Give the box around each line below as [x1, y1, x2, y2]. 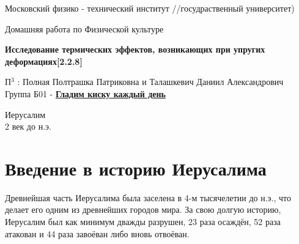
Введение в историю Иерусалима [5, 155, 267, 180]
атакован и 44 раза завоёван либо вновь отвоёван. [5, 227, 190, 240]
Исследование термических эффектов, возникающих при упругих [5, 43, 265, 56]
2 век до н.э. [5, 120, 51, 133]
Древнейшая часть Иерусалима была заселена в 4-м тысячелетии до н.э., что [5, 191, 292, 204]
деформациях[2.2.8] [5, 54, 83, 67]
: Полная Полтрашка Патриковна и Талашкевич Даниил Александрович [17, 75, 284, 88]
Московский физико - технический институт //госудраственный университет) [5, 2, 295, 14]
